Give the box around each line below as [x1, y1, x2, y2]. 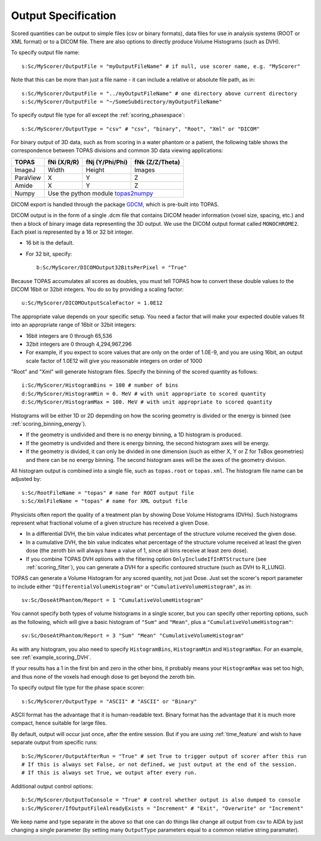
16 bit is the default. [26, 239, 74, 247]
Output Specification [11, 9, 117, 22]
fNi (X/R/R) [48, 158, 80, 166]
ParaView [14, 173, 42, 182]
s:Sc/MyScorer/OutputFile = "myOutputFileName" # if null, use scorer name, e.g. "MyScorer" [21, 63, 301, 70]
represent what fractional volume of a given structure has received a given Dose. [11, 519, 209, 526]
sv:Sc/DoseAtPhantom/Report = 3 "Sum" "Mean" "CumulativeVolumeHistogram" [21, 632, 244, 639]
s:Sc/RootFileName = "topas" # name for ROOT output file [21, 489, 194, 496]
